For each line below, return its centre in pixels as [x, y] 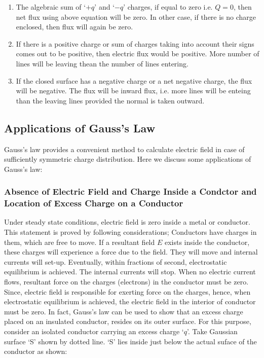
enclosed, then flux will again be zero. [74, 27]
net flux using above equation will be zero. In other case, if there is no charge [136, 16]
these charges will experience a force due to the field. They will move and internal [131, 252]
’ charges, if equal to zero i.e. [168, 7]
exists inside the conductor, [207, 242]
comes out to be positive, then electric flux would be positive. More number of [138, 53]
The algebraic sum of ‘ [51, 7]
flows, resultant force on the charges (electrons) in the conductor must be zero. [126, 282]
